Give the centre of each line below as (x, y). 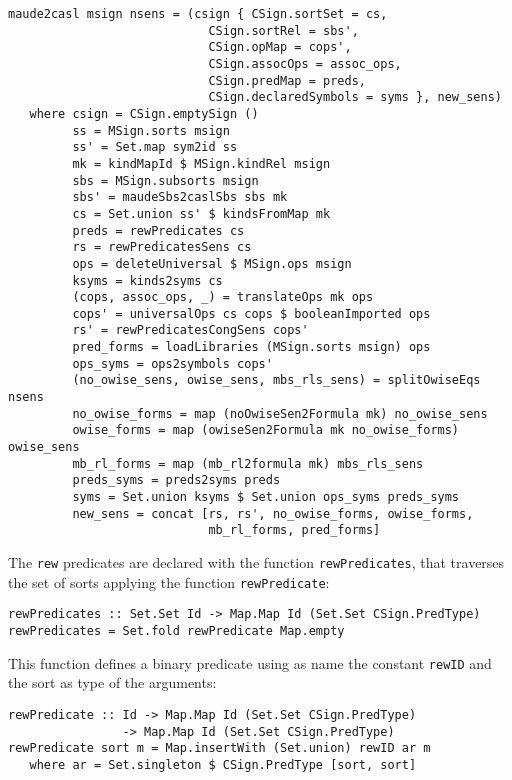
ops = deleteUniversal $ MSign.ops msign (212, 263)
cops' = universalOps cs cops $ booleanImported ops (251, 313)
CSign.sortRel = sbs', (283, 30)
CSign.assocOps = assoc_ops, (305, 63)
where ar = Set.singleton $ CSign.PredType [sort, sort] (223, 764)
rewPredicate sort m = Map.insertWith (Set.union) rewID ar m (219, 748)
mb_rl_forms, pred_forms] (294, 530)
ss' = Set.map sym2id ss (155, 147)
